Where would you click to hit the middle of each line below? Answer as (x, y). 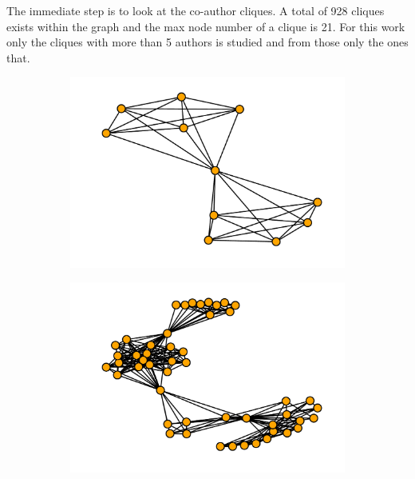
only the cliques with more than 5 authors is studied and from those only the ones (207, 42)
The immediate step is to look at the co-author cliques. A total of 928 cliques (196, 10)
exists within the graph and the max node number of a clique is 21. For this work (206, 26)
